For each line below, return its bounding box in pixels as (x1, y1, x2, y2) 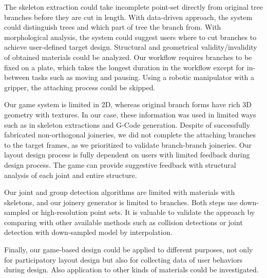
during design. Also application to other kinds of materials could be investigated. (4, 264, 259, 275)
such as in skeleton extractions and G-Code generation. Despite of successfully (4, 119, 250, 130)
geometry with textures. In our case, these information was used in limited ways (4, 109, 256, 120)
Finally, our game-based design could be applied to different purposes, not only (4, 244, 253, 255)
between (4, 72, 30, 83)
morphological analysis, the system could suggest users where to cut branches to (4, 31, 257, 42)
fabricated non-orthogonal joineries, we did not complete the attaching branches (4, 129, 256, 140)
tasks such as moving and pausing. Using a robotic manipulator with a (32, 72, 255, 83)
